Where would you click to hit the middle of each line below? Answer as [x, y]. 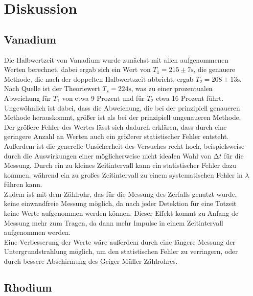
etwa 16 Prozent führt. [190, 98]
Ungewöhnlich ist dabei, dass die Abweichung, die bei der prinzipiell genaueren [122, 107]
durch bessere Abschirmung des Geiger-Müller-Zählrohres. [91, 261]
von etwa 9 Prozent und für [103, 98]
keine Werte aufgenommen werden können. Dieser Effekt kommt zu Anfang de [121, 213]
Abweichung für [27, 98]
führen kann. [23, 184]
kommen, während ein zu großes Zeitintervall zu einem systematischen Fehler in [123, 174]
